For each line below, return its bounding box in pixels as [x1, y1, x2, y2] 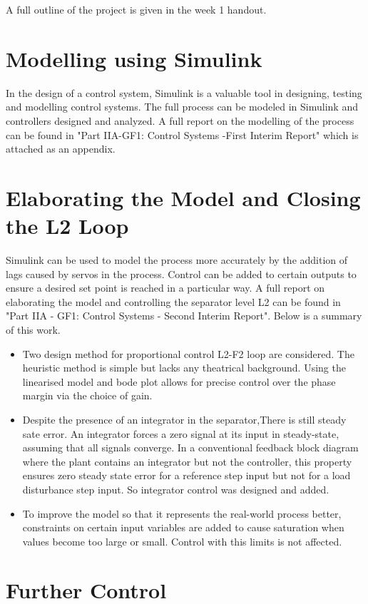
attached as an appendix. [6, 141, 116, 156]
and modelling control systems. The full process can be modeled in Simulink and [6, 99, 358, 114]
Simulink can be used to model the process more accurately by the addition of [6, 252, 348, 267]
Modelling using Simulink [6, 43, 262, 73]
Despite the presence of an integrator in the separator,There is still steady [22, 411, 347, 426]
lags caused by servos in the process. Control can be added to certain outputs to [6, 266, 357, 281]
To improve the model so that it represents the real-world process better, [22, 506, 342, 521]
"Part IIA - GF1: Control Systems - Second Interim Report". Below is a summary [6, 308, 362, 323]
